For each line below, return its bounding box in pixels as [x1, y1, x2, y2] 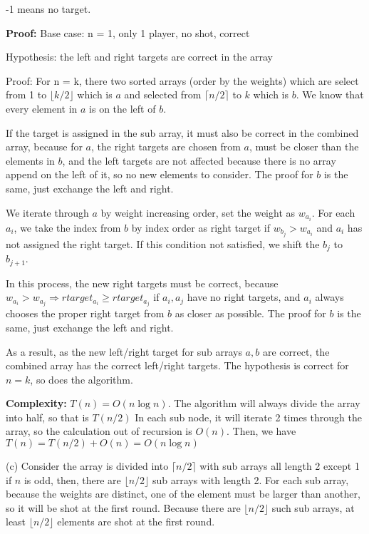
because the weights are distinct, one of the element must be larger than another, [6, 486, 360, 501]
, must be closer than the [249, 139, 359, 154]
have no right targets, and [187, 289, 301, 304]
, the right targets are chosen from [91, 139, 241, 154]
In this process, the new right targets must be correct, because [6, 275, 279, 290]
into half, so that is [6, 409, 89, 424]
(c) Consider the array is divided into [6, 458, 169, 473]
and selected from [124, 87, 202, 102]
